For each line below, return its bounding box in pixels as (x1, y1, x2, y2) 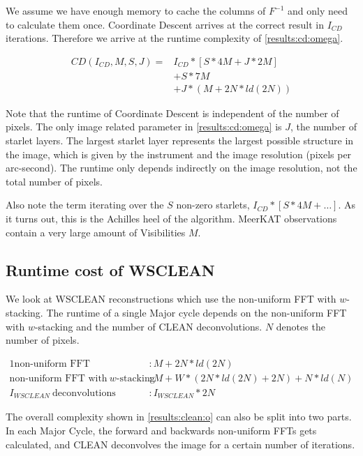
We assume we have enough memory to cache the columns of (6, 3, 266, 17)
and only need (288, 3, 348, 17)
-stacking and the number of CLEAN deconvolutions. (34, 319, 262, 333)
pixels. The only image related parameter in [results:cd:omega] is (6, 119, 282, 134)
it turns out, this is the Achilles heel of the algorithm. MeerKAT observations (6, 211, 337, 226)
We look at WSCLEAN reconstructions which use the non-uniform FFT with (6, 291, 336, 306)
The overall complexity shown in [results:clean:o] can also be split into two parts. (6, 409, 352, 424)
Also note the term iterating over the (6, 197, 164, 212)
